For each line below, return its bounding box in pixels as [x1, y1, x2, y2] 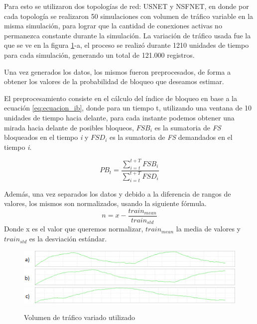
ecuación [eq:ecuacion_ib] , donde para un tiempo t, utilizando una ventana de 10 [4, 103, 252, 113]
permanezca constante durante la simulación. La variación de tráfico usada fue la [4, 30, 251, 40]
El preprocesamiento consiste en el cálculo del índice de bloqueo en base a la [4, 93, 237, 103]
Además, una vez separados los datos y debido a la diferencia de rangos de [4, 188, 231, 199]
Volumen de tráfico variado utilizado [24, 312, 135, 323]
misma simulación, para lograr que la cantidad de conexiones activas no [4, 20, 222, 31]
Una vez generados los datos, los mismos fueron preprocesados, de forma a [4, 66, 231, 77]
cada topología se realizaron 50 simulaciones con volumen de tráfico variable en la [4, 10, 254, 21]
